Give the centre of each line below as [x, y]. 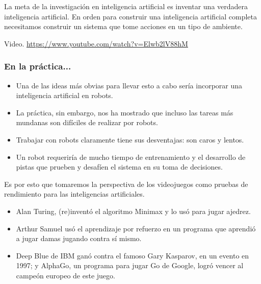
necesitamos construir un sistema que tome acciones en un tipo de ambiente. [123, 26]
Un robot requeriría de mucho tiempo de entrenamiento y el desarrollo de [131, 157]
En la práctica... [38, 66]
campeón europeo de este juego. [66, 275]
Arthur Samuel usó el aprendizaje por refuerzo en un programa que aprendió [136, 228]
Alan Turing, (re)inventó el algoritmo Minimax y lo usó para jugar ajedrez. [133, 211]
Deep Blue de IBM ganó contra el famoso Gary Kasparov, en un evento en [133, 255]
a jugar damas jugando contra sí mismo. [79, 238]
